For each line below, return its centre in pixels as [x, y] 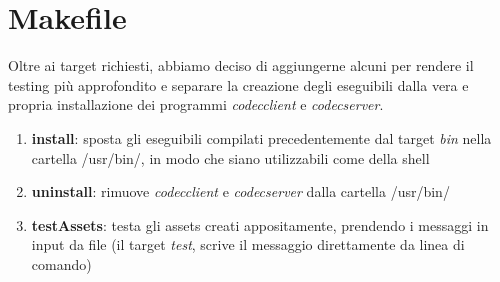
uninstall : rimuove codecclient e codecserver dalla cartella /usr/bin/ [240, 191]
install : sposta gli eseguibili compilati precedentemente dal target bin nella [261, 137]
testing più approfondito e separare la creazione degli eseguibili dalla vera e [238, 84]
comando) [61, 263]
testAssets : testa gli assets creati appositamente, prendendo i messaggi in [260, 224]
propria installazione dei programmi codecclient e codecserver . [196, 104]
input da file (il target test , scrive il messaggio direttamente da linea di [248, 244]
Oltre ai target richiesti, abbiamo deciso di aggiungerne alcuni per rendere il [241, 65]
